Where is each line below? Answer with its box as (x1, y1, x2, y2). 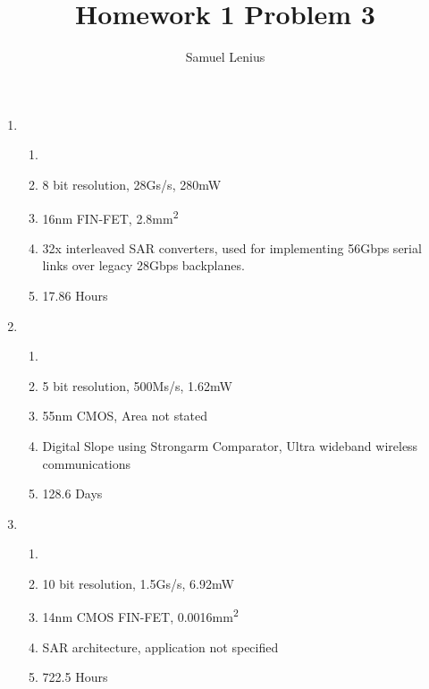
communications (42, 454, 131, 472)
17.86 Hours (42, 285, 108, 304)
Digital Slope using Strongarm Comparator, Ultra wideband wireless (42, 436, 418, 455)
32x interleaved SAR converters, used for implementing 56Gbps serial (42, 238, 422, 257)
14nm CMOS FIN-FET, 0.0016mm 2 (42, 605, 239, 626)
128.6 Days (42, 484, 103, 503)
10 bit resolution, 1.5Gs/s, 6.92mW (42, 574, 234, 592)
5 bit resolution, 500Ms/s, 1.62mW (42, 376, 232, 395)
